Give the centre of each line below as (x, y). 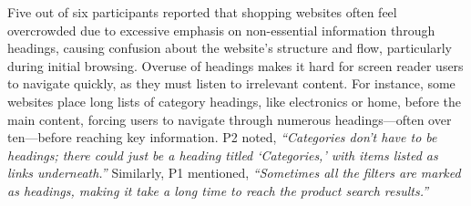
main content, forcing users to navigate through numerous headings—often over (230, 119)
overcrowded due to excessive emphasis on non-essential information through (221, 30)
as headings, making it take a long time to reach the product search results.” (218, 190)
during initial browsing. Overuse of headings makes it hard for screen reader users (235, 65)
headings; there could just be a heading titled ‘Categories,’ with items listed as (223, 154)
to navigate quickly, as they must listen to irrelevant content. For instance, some (231, 83)
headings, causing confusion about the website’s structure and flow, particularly (230, 48)
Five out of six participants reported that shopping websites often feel (202, 12)
